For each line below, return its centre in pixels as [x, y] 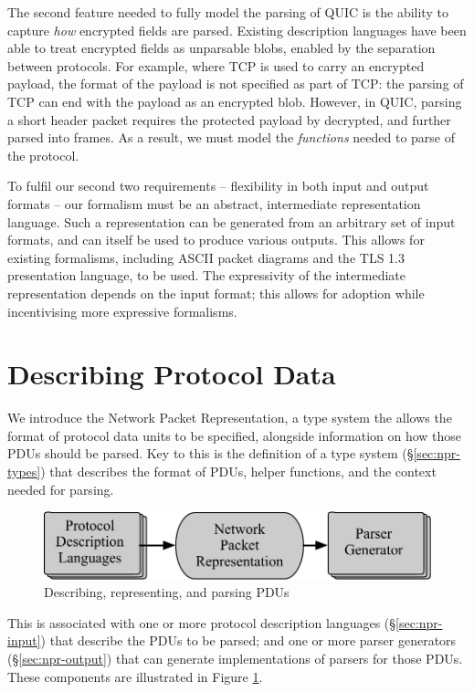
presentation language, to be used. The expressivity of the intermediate [206, 275]
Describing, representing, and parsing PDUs [167, 592]
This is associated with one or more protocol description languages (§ [202, 622]
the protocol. [43, 155]
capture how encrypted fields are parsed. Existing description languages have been [237, 30]
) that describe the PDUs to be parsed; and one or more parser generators [248, 640]
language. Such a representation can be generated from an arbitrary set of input [232, 221]
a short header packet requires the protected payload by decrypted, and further [229, 119]
